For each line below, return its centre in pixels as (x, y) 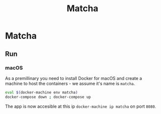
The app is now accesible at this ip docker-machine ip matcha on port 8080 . (80, 106)
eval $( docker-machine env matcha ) (41, 92)
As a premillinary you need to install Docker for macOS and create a (74, 78)
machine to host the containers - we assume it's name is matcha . (70, 83)
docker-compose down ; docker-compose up (48, 97)
